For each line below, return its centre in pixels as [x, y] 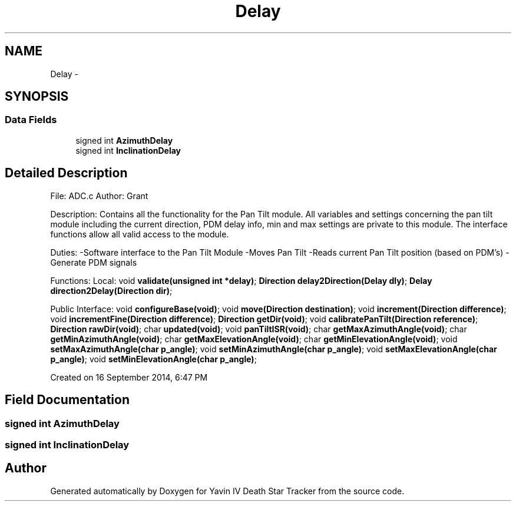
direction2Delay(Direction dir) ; [111, 290]
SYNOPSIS [37, 97]
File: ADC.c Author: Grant [99, 196]
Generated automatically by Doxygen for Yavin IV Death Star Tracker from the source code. [227, 491]
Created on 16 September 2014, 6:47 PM [129, 377]
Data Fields [31, 120]
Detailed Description [66, 173]
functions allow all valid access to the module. [140, 234]
